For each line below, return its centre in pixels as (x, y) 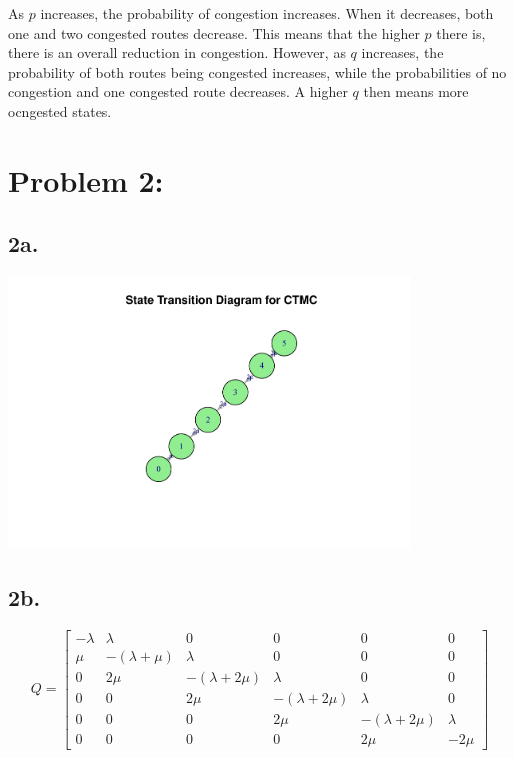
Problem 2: (86, 179)
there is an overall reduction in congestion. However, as (177, 52)
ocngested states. (60, 110)
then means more (416, 91)
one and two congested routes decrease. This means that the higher (214, 32)
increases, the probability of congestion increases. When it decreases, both (267, 13)
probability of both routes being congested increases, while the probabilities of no (257, 71)
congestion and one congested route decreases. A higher (178, 91)
